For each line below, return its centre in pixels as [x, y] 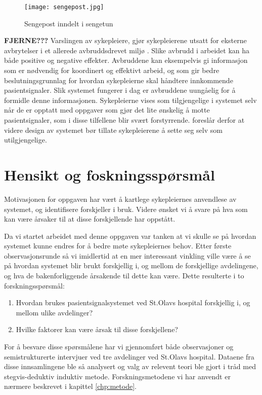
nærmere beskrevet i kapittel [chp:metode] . [70, 386]
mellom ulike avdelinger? [54, 312]
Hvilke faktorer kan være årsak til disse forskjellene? [97, 329]
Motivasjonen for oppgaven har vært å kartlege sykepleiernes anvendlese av [120, 199]
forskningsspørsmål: [34, 285]
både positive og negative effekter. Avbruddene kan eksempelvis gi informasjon [126, 60]
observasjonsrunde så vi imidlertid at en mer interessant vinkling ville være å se [127, 255]
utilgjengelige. [26, 140]
